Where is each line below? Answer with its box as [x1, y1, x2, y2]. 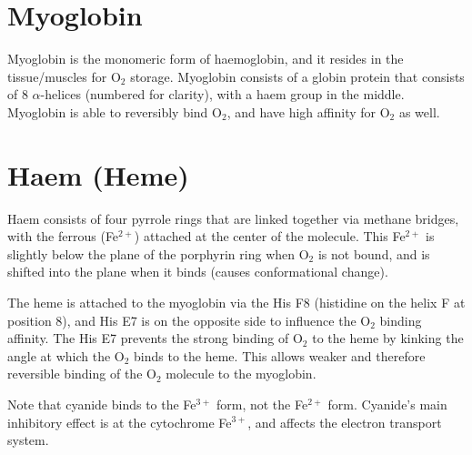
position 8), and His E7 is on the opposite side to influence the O [7, 310, 371, 329]
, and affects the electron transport [247, 412, 442, 431]
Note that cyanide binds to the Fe [7, 394, 196, 413]
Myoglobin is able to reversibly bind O [7, 102, 222, 121]
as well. [398, 102, 440, 121]
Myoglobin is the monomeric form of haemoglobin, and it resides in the [7, 49, 404, 68]
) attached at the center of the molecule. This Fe [134, 227, 406, 246]
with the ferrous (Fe [7, 227, 119, 246]
